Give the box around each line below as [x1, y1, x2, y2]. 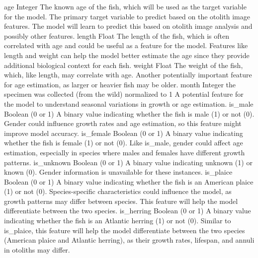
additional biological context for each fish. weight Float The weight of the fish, [4, 60, 243, 70]
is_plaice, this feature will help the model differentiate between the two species [4, 225, 245, 235]
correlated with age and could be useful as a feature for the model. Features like [4, 40, 248, 51]
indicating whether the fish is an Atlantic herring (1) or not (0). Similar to [4, 215, 231, 226]
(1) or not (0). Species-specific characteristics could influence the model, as [4, 186, 232, 196]
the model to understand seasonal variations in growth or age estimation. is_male [4, 98, 254, 109]
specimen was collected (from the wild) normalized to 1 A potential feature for [4, 89, 244, 99]
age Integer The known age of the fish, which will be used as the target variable [4, 1, 247, 11]
